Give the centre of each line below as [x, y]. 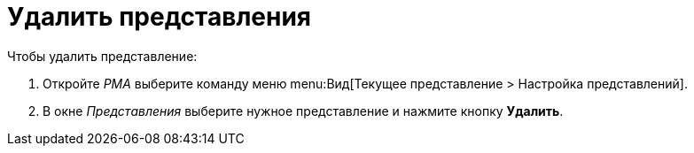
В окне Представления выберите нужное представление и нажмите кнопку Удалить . [303, 111]
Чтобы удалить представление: [102, 56]
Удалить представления [159, 17]
